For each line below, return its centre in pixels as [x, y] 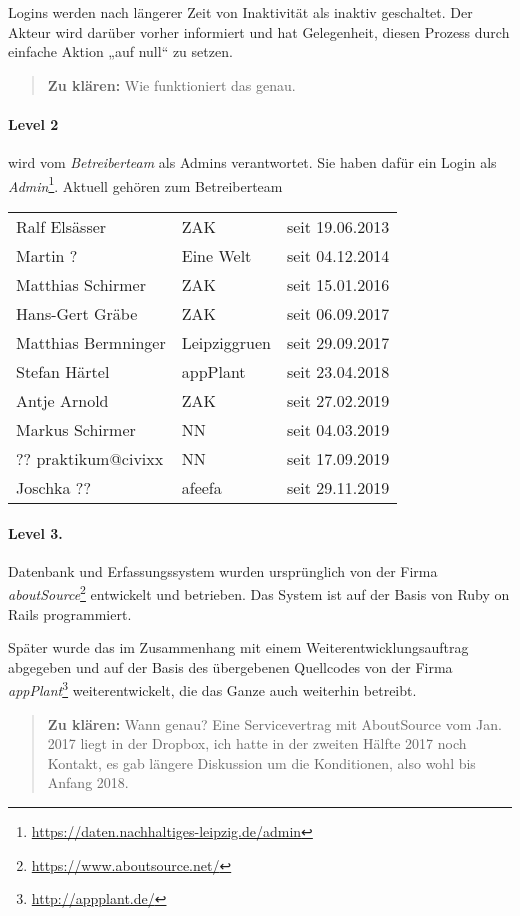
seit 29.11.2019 [338, 488]
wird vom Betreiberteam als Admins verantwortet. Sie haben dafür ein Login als [252, 162]
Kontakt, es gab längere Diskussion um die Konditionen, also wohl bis [261, 762]
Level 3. [35, 532]
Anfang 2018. [88, 782]
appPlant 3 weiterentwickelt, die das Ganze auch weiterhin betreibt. [212, 689]
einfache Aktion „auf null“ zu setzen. [120, 51]
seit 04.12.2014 [338, 256]
